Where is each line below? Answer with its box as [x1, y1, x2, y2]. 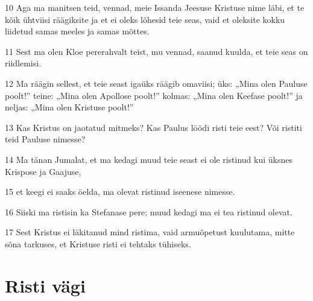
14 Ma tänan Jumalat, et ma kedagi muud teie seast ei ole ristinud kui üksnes [5, 153, 292, 165]
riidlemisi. [5, 57, 42, 69]
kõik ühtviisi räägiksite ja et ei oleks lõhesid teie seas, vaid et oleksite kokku [5, 13, 285, 25]
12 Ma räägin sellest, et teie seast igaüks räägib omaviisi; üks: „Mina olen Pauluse [5, 77, 308, 89]
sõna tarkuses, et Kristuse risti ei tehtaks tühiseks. [5, 237, 191, 250]
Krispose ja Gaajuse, [5, 165, 81, 177]
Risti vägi [5, 273, 86, 297]
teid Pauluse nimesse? [5, 133, 86, 145]
